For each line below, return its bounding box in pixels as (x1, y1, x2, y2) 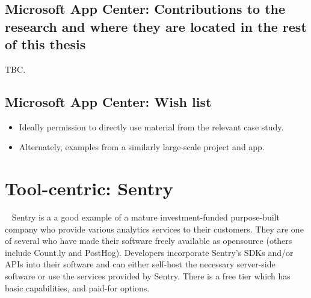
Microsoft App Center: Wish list (5, 92, 212, 111)
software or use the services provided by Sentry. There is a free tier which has (5, 270, 291, 282)
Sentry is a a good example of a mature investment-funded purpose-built (11, 211, 280, 223)
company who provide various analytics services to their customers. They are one (5, 222, 304, 235)
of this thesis (5, 35, 86, 53)
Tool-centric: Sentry (5, 176, 173, 201)
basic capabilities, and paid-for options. (5, 281, 150, 294)
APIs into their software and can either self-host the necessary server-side (5, 258, 276, 270)
